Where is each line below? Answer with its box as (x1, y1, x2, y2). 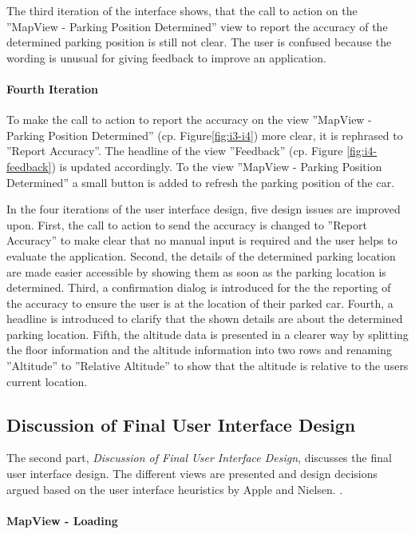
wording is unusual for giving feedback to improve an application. (6, 49, 326, 66)
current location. (6, 373, 88, 389)
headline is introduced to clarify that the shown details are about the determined (6, 310, 403, 327)
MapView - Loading (6, 512, 118, 528)
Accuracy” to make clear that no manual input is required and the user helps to (6, 232, 397, 249)
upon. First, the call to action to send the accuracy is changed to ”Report (6, 216, 367, 233)
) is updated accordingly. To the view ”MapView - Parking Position (51, 157, 382, 174)
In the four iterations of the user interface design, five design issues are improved (6, 201, 401, 217)
